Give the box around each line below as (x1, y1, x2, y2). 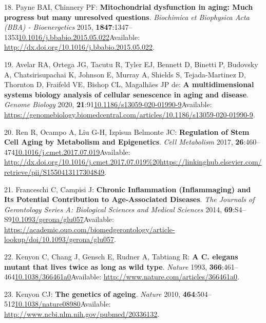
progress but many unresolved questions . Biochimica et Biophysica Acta (4, 11, 250, 22)
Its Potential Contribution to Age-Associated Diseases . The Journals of (4, 194, 255, 205)
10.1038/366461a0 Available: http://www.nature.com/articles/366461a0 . (15, 271, 239, 282)
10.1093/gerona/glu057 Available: (11, 214, 114, 225)
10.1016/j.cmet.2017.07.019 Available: (15, 146, 130, 157)
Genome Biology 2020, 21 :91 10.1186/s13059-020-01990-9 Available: (4, 99, 212, 110)
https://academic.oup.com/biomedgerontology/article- (4, 224, 175, 234)
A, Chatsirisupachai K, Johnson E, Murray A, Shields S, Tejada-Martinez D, (4, 69, 246, 79)
